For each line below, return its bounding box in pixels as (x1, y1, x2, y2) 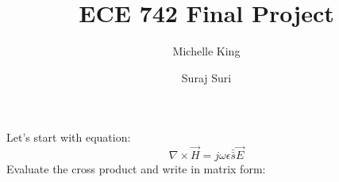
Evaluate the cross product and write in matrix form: (6, 161, 266, 177)
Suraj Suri (181, 69, 232, 85)
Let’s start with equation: (6, 129, 131, 146)
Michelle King (172, 43, 241, 59)
